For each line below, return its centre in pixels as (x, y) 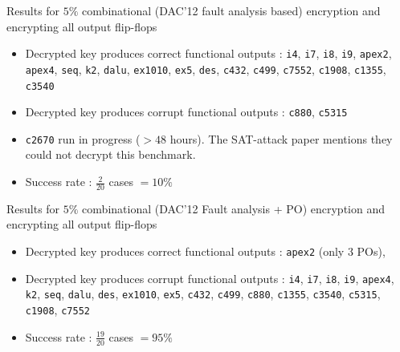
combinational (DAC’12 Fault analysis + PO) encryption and (233, 208)
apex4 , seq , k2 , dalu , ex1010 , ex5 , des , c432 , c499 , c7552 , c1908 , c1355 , (206, 69)
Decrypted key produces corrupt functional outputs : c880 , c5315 (186, 112)
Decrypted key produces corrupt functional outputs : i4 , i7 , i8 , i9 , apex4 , (210, 278)
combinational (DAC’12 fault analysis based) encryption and (231, 10)
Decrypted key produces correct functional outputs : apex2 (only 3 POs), (205, 251)
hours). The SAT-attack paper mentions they (281, 138)
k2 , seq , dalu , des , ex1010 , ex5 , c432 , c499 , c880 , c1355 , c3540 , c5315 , (203, 294)
